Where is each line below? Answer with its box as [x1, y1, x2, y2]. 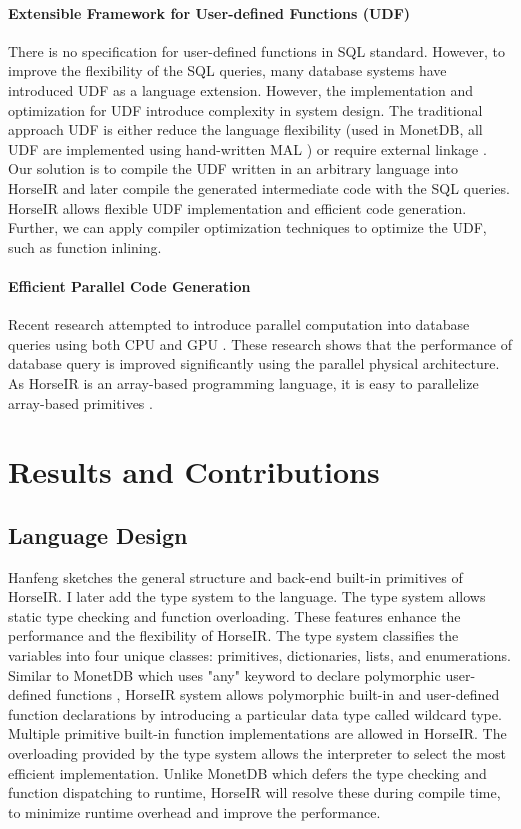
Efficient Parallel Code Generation [8, 275, 251, 296]
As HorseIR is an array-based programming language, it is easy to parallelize [8, 372, 479, 393]
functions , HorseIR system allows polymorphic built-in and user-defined [56, 684, 500, 705]
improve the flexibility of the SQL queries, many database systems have [8, 60, 447, 81]
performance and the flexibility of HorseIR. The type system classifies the [8, 625, 459, 646]
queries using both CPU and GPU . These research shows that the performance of [8, 333, 512, 354]
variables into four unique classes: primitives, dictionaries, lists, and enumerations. [8, 645, 511, 666]
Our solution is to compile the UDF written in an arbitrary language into [8, 158, 458, 179]
